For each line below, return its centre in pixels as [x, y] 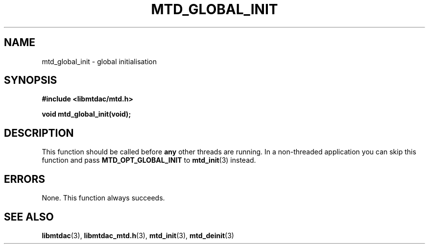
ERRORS [25, 179]
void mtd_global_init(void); [86, 114]
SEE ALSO [29, 217]
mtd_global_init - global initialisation [99, 61]
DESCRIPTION [39, 133]
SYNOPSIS [31, 80]
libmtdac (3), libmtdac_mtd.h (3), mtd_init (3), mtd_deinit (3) [138, 235]
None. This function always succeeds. [103, 198]
